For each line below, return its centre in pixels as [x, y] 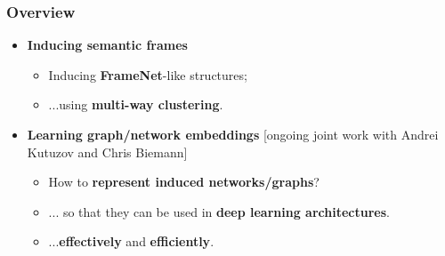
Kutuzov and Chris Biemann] [107, 152]
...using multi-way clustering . [136, 104]
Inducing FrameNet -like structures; [148, 74]
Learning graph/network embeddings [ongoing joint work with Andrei [233, 134]
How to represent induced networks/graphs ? [184, 182]
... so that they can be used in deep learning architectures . [219, 211]
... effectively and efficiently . [131, 241]
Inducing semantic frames [107, 45]
